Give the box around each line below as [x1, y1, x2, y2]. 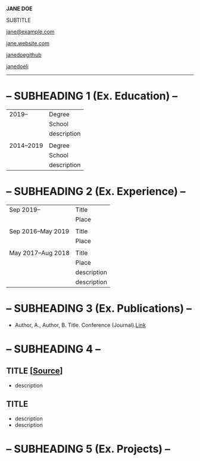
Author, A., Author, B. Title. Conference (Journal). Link [14, 321, 146, 329]
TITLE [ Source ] [6, 366, 63, 376]
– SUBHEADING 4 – [6, 342, 101, 355]
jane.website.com [6, 40, 49, 47]
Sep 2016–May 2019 [9, 227, 70, 235]
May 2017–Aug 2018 [9, 249, 70, 257]
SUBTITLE [6, 17, 31, 23]
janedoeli [6, 63, 29, 70]
